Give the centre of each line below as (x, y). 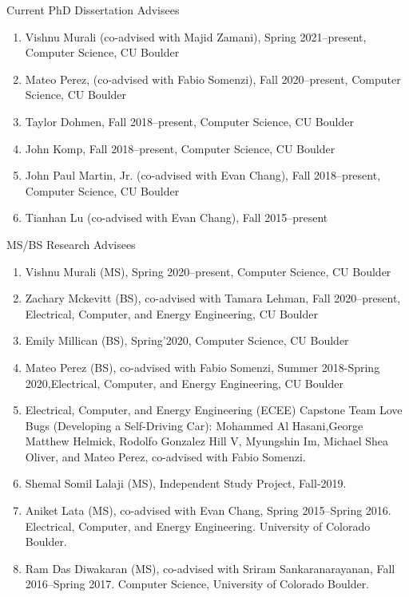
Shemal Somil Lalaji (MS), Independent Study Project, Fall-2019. (186, 483)
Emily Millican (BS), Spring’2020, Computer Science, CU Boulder (187, 340)
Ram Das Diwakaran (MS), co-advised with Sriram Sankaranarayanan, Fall (210, 568)
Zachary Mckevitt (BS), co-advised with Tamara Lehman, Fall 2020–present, (213, 298)
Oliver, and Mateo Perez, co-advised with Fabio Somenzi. (165, 456)
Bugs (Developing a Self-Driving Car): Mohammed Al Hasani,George (194, 425)
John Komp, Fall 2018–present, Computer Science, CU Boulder (180, 148)
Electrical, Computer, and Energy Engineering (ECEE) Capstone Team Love (214, 410)
